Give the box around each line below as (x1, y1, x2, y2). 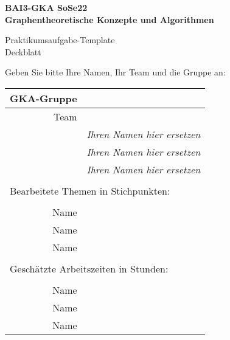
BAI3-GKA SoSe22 (5, 1, 88, 13)
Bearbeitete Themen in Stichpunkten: (10, 183, 170, 198)
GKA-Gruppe (10, 91, 77, 105)
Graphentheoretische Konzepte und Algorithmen (5, 13, 214, 26)
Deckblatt (5, 45, 41, 58)
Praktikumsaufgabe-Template (5, 33, 115, 46)
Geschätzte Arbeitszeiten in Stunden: (10, 261, 169, 276)
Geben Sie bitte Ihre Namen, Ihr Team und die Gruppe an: (5, 66, 226, 78)
